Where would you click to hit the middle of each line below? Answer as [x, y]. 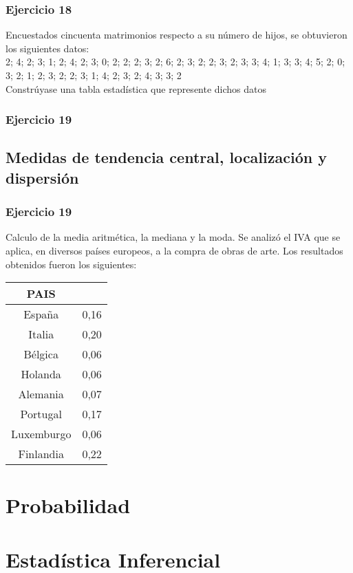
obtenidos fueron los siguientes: [71, 264]
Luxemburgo [41, 434]
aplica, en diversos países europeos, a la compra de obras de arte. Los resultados [174, 251]
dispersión [42, 177]
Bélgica [41, 354]
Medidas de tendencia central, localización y [166, 157]
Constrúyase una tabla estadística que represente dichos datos [136, 88]
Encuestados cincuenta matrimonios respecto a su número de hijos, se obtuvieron [176, 35]
